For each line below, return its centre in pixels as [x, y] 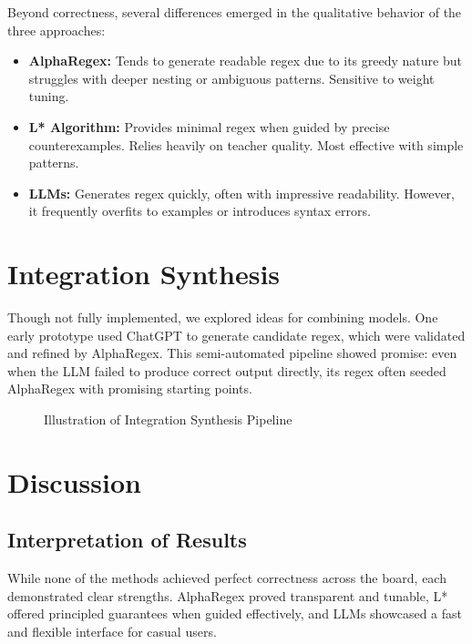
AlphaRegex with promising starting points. [130, 388]
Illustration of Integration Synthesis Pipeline [168, 419]
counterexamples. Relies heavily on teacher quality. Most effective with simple [246, 144]
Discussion [74, 481]
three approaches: [56, 30]
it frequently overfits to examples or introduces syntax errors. [200, 211]
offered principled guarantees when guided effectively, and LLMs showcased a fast [235, 613]
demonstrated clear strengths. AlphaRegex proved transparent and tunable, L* [228, 595]
